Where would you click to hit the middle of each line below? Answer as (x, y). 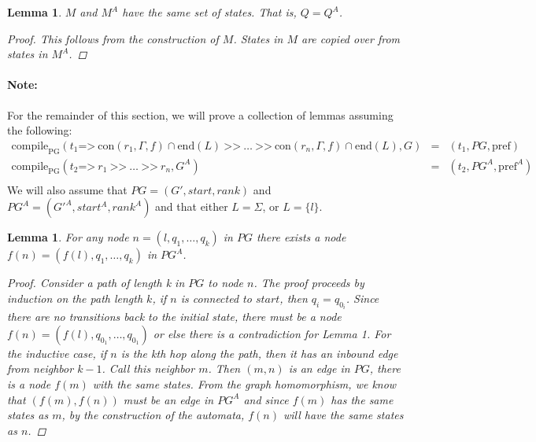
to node (226, 283)
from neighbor (41, 368)
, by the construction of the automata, (153, 415)
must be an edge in (168, 399)
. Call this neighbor (148, 368)
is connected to (216, 298)
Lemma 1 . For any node (68, 237)
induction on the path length (75, 298)
